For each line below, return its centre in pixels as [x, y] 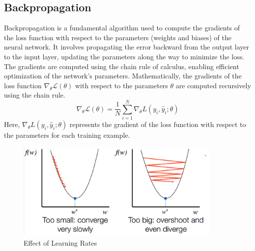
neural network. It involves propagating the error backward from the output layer [127, 47]
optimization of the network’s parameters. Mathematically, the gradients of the [123, 76]
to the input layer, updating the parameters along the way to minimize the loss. [124, 56]
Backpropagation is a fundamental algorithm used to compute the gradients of [122, 28]
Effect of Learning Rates [60, 243]
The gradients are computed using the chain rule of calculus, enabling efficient [122, 66]
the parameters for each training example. [67, 135]
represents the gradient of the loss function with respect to [158, 124]
